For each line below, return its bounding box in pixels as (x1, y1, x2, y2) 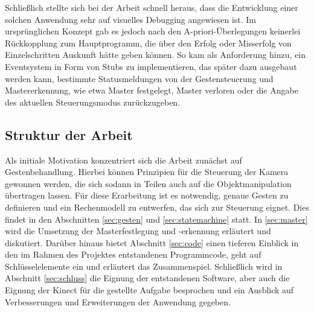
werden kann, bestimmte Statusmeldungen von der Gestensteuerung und (5, 72, 274, 84)
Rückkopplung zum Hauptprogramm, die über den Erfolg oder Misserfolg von (5, 36, 292, 49)
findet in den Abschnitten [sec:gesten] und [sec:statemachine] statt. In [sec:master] (5, 212, 308, 225)
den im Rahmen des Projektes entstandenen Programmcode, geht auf (5, 248, 261, 261)
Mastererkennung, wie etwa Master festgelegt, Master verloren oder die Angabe (5, 84, 298, 97)
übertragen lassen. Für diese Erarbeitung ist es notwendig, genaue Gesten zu (5, 189, 289, 202)
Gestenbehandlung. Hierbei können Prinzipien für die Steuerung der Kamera (5, 165, 289, 178)
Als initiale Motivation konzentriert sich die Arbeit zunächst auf (5, 153, 242, 166)
